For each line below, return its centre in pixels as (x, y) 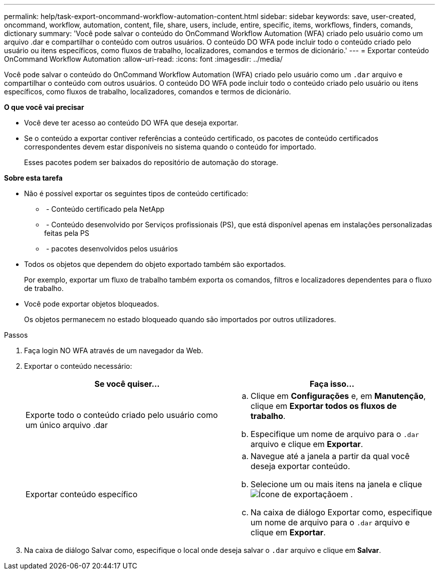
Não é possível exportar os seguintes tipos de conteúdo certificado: (136, 193)
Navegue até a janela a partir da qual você (330, 456)
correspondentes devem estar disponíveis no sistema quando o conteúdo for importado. (170, 147)
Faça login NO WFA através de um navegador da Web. (114, 350)
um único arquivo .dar (67, 425)
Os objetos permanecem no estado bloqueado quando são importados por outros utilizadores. (180, 319)
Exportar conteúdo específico (82, 494)
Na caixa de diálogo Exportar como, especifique (342, 512)
